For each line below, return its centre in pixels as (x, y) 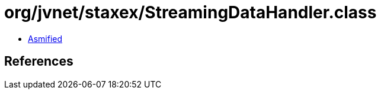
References (39, 61)
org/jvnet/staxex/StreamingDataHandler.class (190, 12)
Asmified (45, 38)
